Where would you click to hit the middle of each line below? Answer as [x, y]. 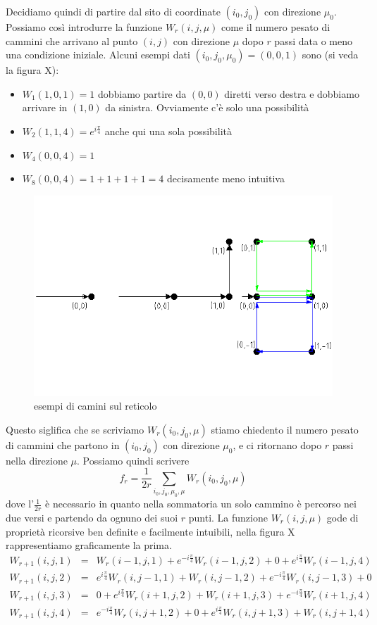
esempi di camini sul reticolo [95, 406]
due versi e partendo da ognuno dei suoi [92, 517]
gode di [342, 517]
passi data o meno [313, 40]
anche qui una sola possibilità [168, 131]
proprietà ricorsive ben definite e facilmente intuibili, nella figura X [150, 531]
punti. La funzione [228, 517]
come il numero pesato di [276, 27]
